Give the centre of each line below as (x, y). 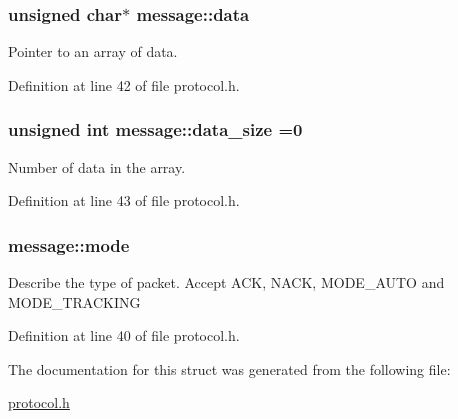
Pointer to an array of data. (93, 51)
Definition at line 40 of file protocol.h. (124, 335)
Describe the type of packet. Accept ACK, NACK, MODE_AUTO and (226, 282)
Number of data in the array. (97, 166)
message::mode (69, 244)
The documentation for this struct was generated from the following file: (229, 368)
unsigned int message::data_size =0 (155, 129)
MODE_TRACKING (74, 301)
